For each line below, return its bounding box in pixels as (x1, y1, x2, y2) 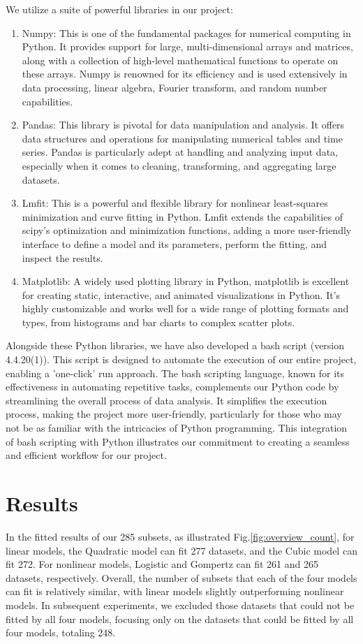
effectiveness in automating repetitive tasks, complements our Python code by (6, 379, 339, 394)
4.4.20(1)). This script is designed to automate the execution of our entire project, (6, 352, 357, 367)
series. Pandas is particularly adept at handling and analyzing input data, (22, 145, 338, 159)
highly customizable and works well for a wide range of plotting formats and (22, 301, 349, 316)
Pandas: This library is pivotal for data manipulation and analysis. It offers (22, 117, 345, 132)
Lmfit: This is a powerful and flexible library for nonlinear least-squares (22, 196, 328, 210)
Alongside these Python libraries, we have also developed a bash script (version (6, 338, 345, 353)
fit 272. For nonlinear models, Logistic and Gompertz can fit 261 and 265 (6, 557, 318, 571)
